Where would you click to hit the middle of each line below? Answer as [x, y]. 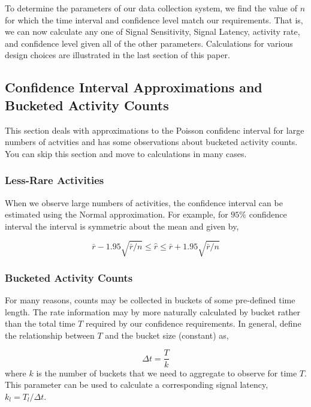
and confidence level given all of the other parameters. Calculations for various [149, 43]
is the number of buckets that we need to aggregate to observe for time [167, 373]
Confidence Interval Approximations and [134, 87]
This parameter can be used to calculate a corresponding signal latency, [137, 385]
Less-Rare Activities [55, 180]
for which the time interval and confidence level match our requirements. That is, [154, 19]
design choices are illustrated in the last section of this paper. [117, 55]
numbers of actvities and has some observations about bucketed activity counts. [151, 142]
